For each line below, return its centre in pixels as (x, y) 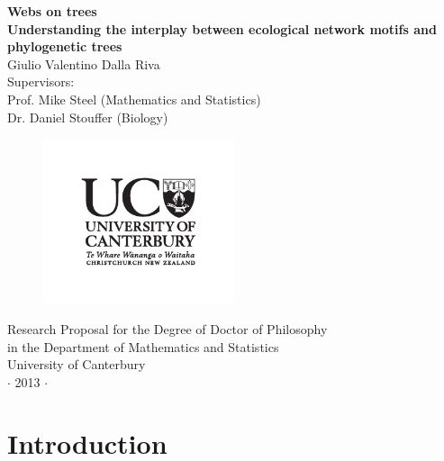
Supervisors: (41, 81)
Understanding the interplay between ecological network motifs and (222, 28)
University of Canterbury (77, 364)
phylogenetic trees (65, 46)
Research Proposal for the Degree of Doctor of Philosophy (168, 328)
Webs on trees (52, 11)
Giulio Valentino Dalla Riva (84, 63)
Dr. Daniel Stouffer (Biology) (88, 117)
